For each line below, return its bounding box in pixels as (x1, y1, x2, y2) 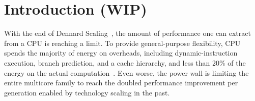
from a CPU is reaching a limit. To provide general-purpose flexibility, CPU (4, 37, 241, 48)
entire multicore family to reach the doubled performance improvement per (4, 77, 238, 88)
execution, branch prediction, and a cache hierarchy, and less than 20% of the (4, 57, 246, 68)
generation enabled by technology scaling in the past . (4, 87, 170, 97)
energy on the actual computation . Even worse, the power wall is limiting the (4, 67, 249, 78)
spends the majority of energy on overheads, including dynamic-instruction (4, 47, 238, 58)
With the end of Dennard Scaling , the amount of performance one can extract (4, 28, 251, 38)
